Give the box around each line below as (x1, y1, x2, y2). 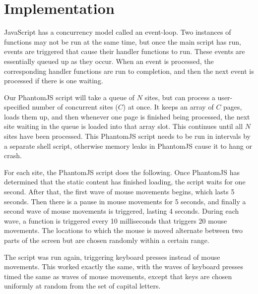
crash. (4, 150, 22, 161)
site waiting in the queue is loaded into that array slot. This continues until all (4, 121, 243, 131)
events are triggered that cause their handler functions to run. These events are (4, 46, 245, 57)
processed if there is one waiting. (4, 75, 103, 86)
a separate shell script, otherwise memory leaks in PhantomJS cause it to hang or (4, 140, 252, 151)
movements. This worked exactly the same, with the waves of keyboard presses (4, 261, 244, 272)
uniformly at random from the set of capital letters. (4, 281, 161, 291)
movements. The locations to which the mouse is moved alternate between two (4, 225, 243, 235)
